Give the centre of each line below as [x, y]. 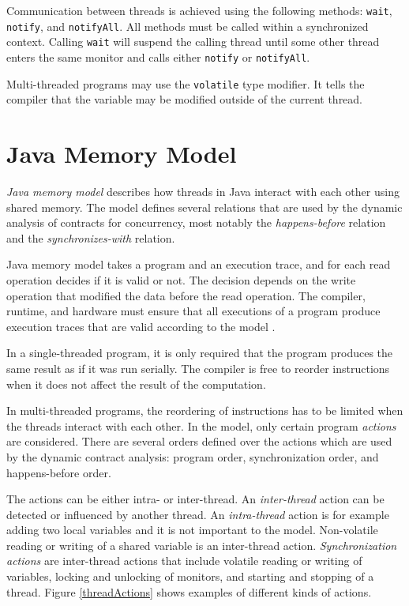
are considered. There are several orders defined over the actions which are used [199, 441]
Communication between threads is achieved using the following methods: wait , [199, 10]
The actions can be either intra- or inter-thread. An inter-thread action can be [195, 499]
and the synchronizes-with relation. [91, 237]
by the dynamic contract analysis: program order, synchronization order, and [193, 456]
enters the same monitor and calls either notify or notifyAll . [158, 56]
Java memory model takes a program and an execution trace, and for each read [199, 264]
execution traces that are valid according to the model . [141, 326]
